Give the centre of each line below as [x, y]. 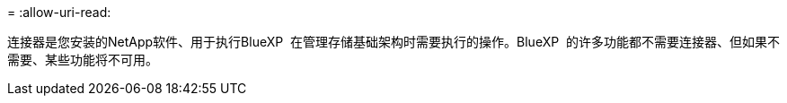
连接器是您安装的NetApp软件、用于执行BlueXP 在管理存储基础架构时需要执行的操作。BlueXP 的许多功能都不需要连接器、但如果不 [394, 42]
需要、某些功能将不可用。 [83, 60]
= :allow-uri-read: [59, 12]
